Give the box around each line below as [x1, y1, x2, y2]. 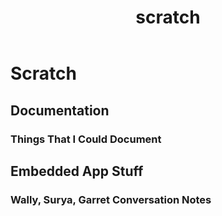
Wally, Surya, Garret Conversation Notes [10, 192, 212, 206]
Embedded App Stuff [10, 162, 144, 180]
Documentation [10, 102, 110, 119]
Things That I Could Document [10, 132, 162, 146]
